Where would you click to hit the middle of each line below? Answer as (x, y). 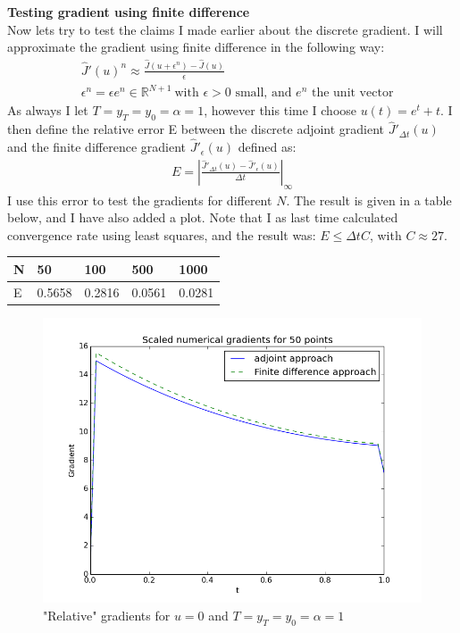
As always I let (48, 110)
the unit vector (352, 93)
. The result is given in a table (369, 200)
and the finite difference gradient (96, 147)
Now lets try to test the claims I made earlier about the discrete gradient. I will (225, 29)
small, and (263, 93)
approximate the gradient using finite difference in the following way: (196, 47)
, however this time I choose (280, 110)
